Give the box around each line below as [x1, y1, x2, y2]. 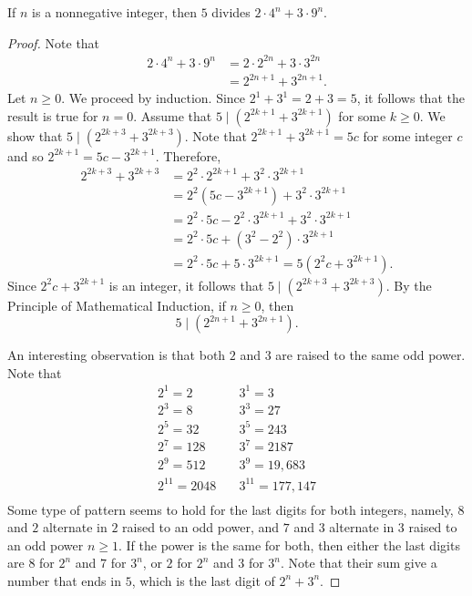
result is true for [7, 106, 98, 125]
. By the [385, 275, 432, 294]
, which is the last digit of [131, 570, 275, 590]
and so [7, 146, 44, 165]
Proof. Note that [7, 33, 100, 52]
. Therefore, [155, 146, 221, 165]
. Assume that [133, 106, 212, 125]
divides [211, 3, 251, 21]
